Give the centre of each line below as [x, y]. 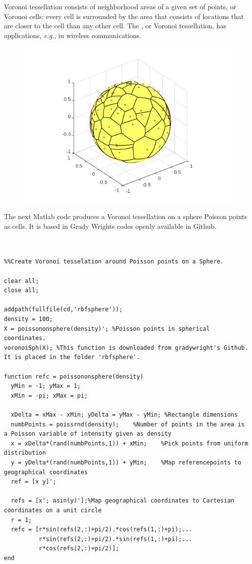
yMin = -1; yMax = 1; [46, 386]
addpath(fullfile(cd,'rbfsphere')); [63, 310]
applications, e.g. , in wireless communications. [73, 35]
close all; [21, 291]
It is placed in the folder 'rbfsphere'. [72, 357]
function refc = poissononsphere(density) [74, 376]
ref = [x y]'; [34, 482]
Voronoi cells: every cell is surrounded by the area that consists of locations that [124, 16]
